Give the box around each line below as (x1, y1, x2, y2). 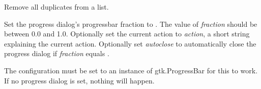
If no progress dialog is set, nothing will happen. (4, 75, 155, 85)
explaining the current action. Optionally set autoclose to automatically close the (4, 38, 256, 49)
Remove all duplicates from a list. (4, 2, 109, 12)
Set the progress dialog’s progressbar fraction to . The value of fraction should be (4, 18, 257, 29)
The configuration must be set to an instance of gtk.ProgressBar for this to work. (4, 65, 258, 75)
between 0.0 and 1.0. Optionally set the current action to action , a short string (4, 28, 250, 39)
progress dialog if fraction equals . (4, 48, 109, 59)
